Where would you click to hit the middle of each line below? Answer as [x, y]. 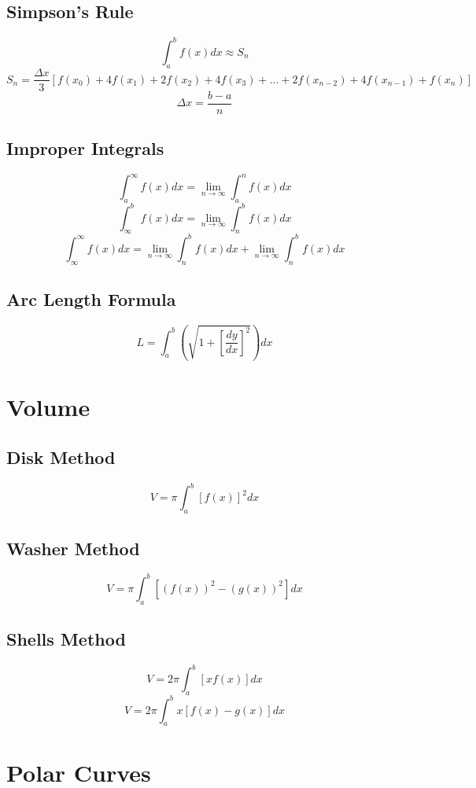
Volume [48, 407]
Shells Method [66, 639]
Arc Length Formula [91, 299]
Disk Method [61, 457]
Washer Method [73, 548]
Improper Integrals [85, 148]
